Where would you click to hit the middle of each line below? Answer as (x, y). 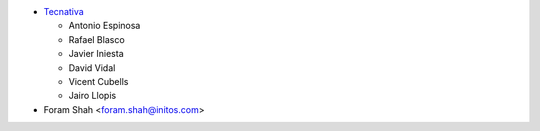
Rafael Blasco (96, 39)
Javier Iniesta (96, 54)
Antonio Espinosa (104, 26)
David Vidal (92, 67)
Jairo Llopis (92, 96)
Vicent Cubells (98, 81)
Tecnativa (63, 11)
